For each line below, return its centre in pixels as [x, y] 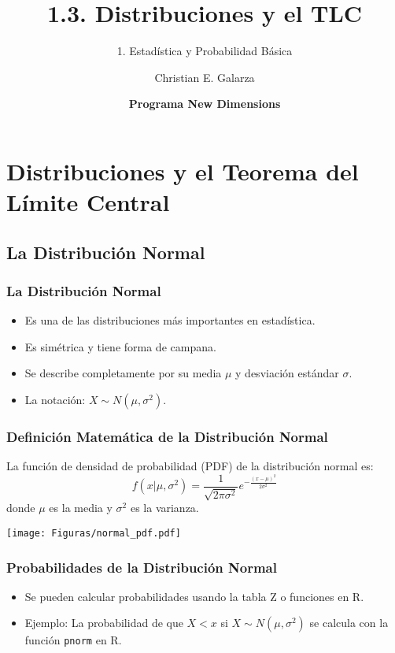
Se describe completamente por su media [123, 373]
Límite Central [88, 202]
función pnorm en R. [73, 640]
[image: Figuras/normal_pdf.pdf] [94, 533]
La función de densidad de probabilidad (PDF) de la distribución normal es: [190, 466]
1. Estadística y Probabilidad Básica [205, 51]
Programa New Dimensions [205, 104]
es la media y [81, 508]
